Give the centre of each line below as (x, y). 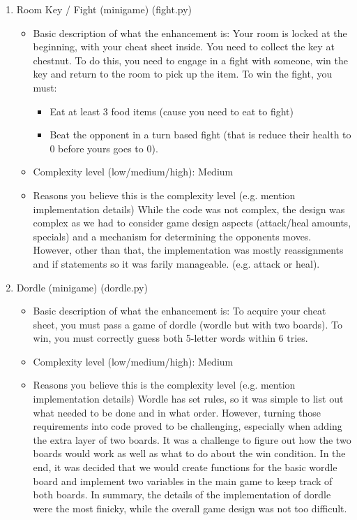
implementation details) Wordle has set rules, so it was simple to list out (188, 399)
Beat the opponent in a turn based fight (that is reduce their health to (200, 135)
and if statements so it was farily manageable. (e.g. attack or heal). (176, 263)
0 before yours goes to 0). (104, 148)
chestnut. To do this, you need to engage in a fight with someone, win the (190, 60)
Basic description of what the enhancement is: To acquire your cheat (180, 311)
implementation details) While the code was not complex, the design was (189, 209)
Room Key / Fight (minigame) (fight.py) (104, 9)
